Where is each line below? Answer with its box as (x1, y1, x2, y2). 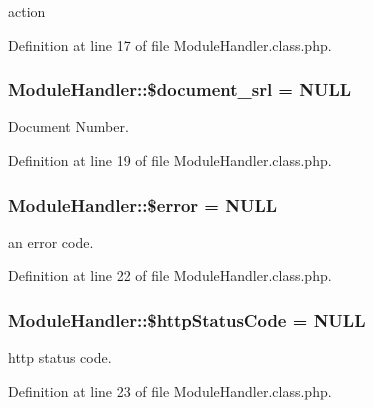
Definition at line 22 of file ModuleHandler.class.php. (8, 265, 332, 286)
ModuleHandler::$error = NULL (8, 192, 278, 217)
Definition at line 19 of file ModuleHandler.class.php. (8, 150, 332, 170)
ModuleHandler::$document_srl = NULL (8, 77, 352, 102)
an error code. (8, 231, 94, 252)
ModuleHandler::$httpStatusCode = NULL (8, 307, 366, 332)
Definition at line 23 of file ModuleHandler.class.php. (8, 380, 332, 401)
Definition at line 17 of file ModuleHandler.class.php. (8, 34, 332, 55)
